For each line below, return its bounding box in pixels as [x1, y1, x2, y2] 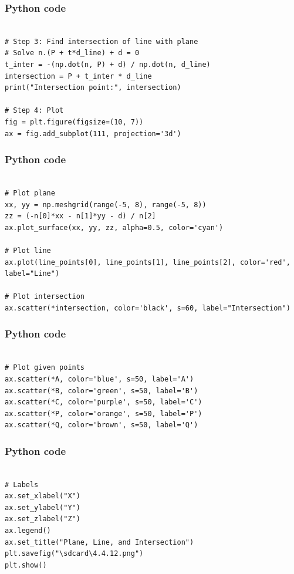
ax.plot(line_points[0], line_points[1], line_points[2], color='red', [5, 258, 290, 266]
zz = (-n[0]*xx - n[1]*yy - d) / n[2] [5, 212, 156, 221]
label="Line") [5, 269, 60, 278]
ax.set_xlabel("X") [5, 492, 80, 501]
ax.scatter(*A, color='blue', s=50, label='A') [5, 374, 194, 383]
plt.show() [5, 561, 47, 569]
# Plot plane [5, 188, 55, 197]
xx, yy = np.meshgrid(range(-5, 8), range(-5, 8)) [5, 200, 207, 209]
